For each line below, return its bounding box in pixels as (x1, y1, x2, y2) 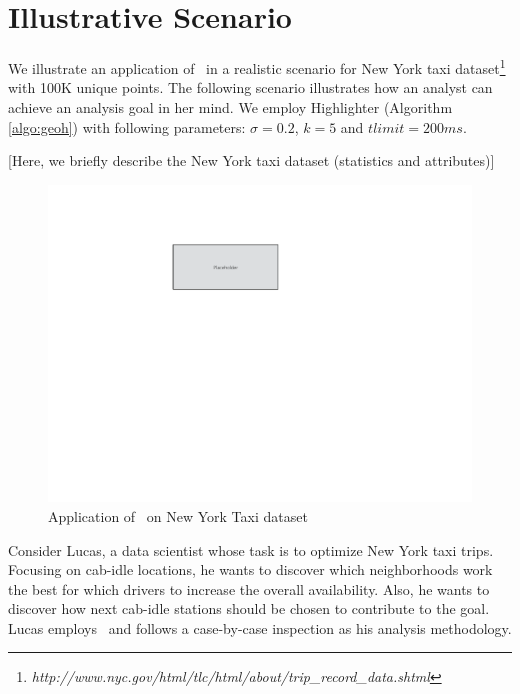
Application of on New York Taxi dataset (48, 505, 308, 526)
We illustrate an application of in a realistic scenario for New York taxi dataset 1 (8, 55, 506, 78)
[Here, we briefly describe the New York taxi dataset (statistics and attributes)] (8, 150, 495, 171)
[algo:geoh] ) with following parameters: (8, 116, 246, 137)
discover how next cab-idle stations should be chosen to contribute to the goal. (8, 598, 490, 619)
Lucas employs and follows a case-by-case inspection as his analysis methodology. (8, 617, 512, 638)
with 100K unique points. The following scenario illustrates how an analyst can (8, 77, 493, 98)
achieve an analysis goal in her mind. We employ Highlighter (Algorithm (8, 96, 453, 117)
